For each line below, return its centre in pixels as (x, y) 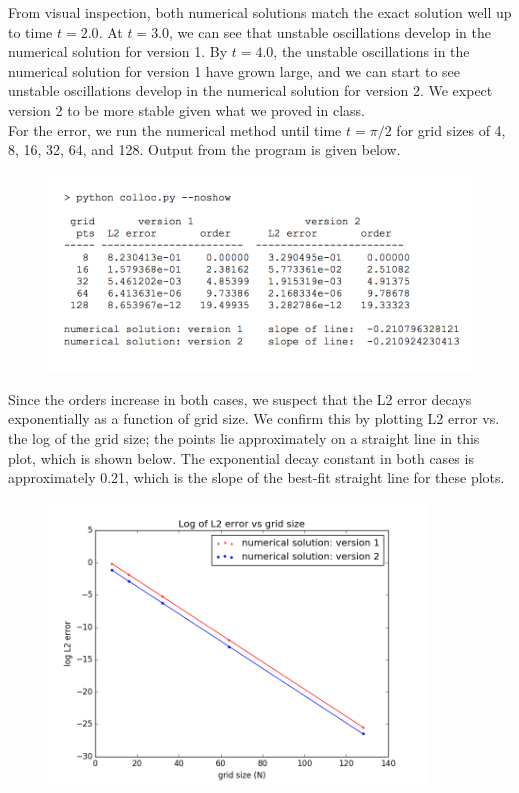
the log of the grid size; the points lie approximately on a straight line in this (244, 437)
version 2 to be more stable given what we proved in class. (186, 109)
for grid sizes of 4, (451, 129)
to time (30, 31)
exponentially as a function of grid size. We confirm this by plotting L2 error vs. (254, 418)
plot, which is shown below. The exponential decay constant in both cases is (241, 457)
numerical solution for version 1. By (118, 51)
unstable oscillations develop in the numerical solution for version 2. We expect (250, 90)
